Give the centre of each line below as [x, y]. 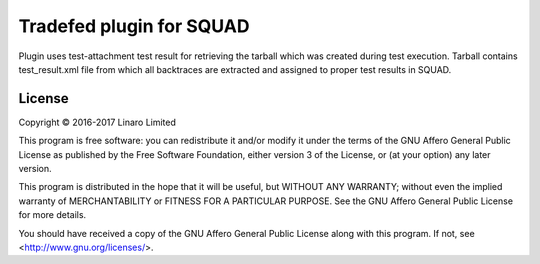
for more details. [52, 215]
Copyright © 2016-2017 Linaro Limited [97, 122]
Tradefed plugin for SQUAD [134, 26]
